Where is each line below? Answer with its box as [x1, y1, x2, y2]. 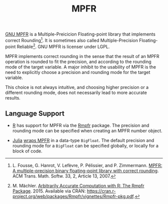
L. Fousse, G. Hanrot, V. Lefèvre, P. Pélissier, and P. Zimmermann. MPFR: [12, 162, 162, 168]
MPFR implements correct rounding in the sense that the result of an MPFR [5, 53, 159, 59]
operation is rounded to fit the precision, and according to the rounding [5, 58, 151, 64]
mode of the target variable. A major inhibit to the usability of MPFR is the [5, 63, 156, 70]
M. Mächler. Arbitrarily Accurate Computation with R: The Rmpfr [12, 183, 144, 189]
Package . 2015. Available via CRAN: [12, 188, 86, 194]
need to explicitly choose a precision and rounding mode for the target [5, 69, 150, 75]
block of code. [12, 148, 42, 154]
